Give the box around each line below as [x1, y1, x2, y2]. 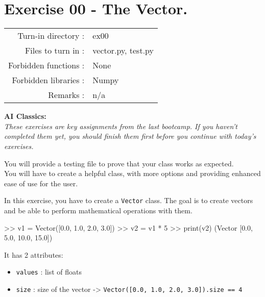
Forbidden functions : [8, 59, 85, 71]
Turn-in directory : [17, 30, 85, 42]
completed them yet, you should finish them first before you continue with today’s [4, 131, 256, 141]
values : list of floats [16, 266, 82, 277]
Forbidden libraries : [12, 74, 85, 86]
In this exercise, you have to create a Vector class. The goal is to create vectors [4, 195, 253, 206]
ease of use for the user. [4, 178, 78, 188]
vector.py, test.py [92, 44, 154, 57]
